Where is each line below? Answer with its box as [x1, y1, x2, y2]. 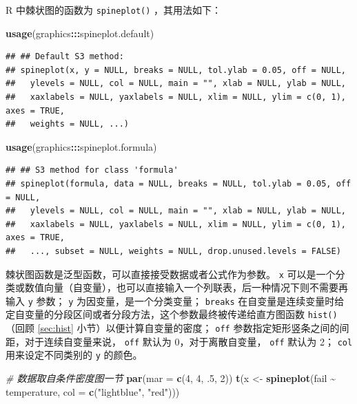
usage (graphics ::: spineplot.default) [6, 25, 154, 40]
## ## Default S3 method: [6, 52, 124, 62]
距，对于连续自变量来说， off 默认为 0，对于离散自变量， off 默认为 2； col [6, 334, 353, 348]
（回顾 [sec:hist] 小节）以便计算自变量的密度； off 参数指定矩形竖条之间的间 [6, 321, 349, 335]
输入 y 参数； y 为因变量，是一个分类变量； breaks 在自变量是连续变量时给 [6, 293, 345, 308]
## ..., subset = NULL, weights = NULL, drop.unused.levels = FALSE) [6, 246, 341, 256]
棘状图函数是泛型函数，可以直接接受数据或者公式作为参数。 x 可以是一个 [6, 266, 336, 281]
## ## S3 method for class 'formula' [6, 165, 178, 176]
